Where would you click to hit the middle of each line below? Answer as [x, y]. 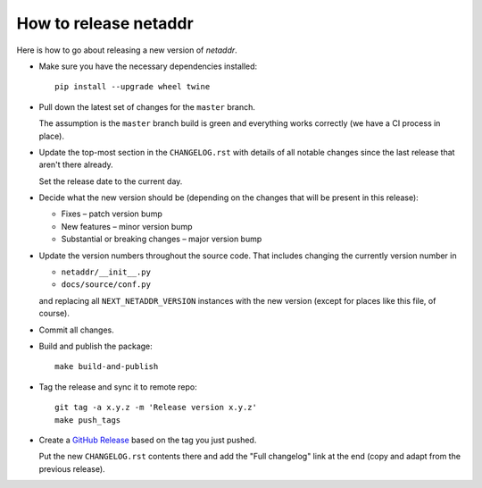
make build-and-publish [107, 367]
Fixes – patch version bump [112, 214]
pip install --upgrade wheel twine [133, 87]
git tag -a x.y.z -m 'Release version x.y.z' [156, 408]
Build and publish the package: [96, 346]
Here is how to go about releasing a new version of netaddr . [127, 50]
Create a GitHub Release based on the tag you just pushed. [148, 440]
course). [54, 314]
